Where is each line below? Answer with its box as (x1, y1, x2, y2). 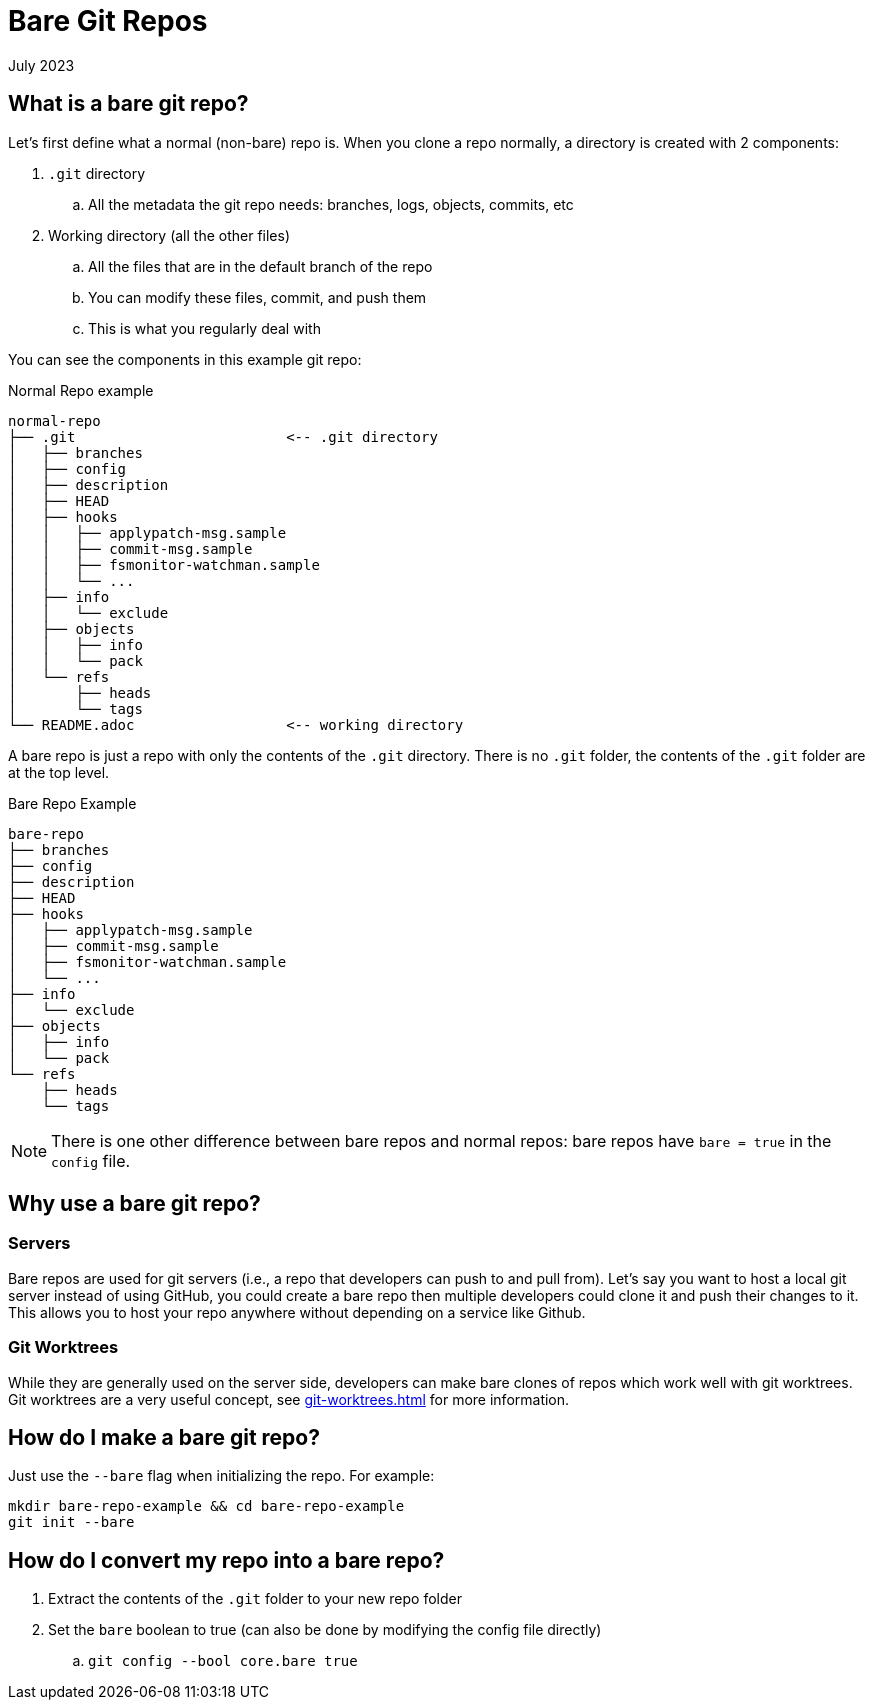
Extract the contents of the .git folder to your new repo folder (48, 1590, 462, 1608)
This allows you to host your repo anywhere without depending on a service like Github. (8, 1303, 586, 1321)
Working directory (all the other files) (48, 226, 291, 244)
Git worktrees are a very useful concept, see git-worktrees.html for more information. (8, 1390, 570, 1408)
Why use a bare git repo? (8, 1191, 261, 1217)
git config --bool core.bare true (88, 1653, 358, 1670)
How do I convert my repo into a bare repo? (8, 1547, 445, 1573)
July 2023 (8, 56, 75, 74)
